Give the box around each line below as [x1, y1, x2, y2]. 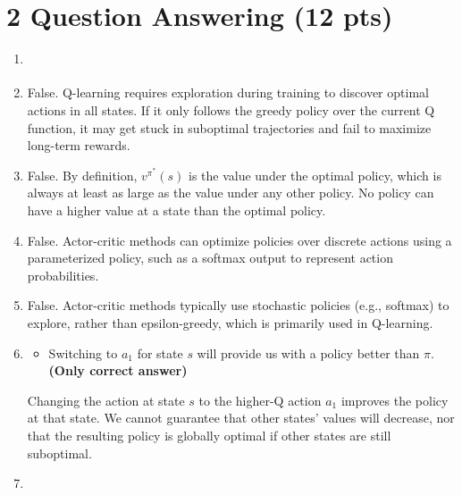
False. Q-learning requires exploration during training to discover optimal [27, 83, 429, 102]
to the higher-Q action [198, 390, 322, 409]
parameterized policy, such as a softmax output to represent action [27, 248, 393, 267]
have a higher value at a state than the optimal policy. [27, 201, 326, 220]
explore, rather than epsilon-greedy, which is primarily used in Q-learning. [27, 314, 433, 331]
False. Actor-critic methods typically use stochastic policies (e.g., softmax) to [27, 296, 449, 315]
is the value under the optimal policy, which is [188, 165, 441, 184]
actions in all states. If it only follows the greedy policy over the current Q [27, 101, 435, 120]
